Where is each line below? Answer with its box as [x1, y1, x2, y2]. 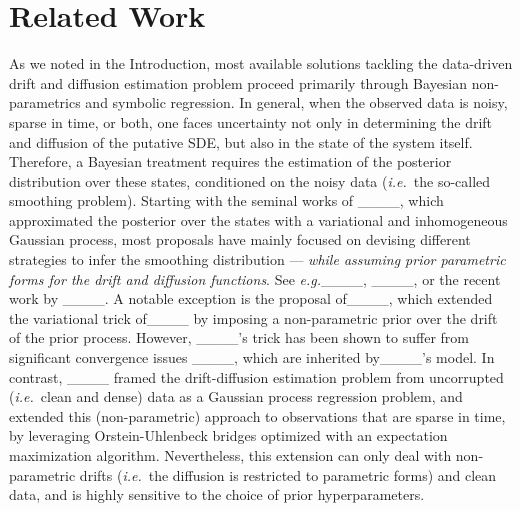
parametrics [9, 92, 81, 113]
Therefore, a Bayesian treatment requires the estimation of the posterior [9, 151, 452, 172]
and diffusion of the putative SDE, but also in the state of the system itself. [9, 131, 473, 152]
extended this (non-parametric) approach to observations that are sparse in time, [9, 405, 506, 426]
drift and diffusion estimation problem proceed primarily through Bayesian [9, 72, 468, 93]
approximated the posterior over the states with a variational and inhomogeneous [9, 209, 508, 230]
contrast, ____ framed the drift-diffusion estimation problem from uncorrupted [9, 366, 504, 387]
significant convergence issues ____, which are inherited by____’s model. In [9, 347, 495, 368]
